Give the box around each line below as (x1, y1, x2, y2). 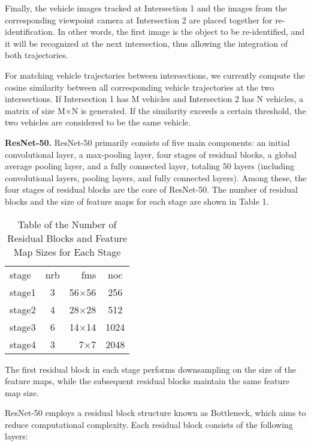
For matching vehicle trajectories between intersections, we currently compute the (5, 68, 305, 81)
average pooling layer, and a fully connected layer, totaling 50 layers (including (5, 160, 295, 172)
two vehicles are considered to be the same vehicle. (5, 116, 191, 128)
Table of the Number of (17, 217, 117, 231)
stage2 (10, 302, 36, 316)
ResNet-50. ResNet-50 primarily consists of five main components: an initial (5, 136, 290, 148)
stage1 (10, 285, 36, 299)
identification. (5, 25, 55, 38)
